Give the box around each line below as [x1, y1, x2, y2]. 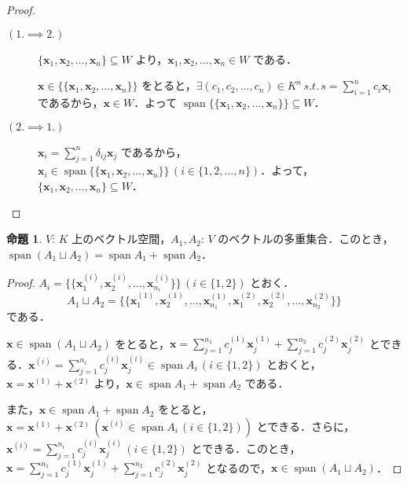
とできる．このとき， [191, 439, 301, 456]
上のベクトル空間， [71, 230, 171, 247]
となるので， [206, 459, 272, 476]
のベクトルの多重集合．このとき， [218, 230, 394, 247]
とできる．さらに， [256, 417, 355, 434]
